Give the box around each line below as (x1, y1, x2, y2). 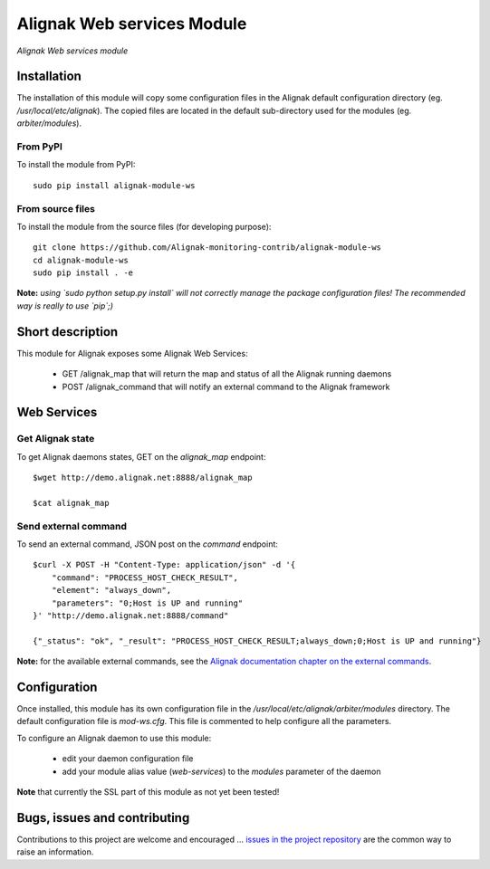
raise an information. (16, 846, 94, 857)
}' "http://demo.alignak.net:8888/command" (33, 610, 229, 620)
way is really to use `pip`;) (16, 300, 113, 311)
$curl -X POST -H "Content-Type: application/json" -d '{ (33, 559, 296, 570)
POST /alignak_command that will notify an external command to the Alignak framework (62, 381, 390, 392)
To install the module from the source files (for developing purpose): (16, 221, 272, 232)
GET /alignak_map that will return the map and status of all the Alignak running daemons (62, 368, 392, 379)
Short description (16, 324, 119, 339)
